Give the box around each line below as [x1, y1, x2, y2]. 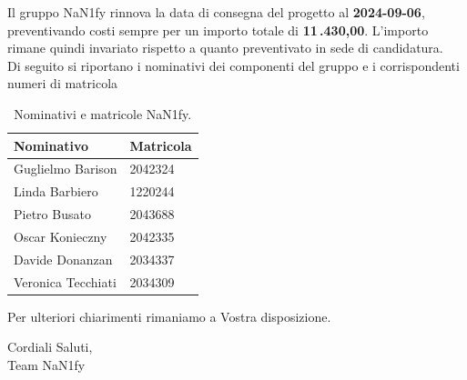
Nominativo [14, 135, 89, 155]
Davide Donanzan [14, 249, 113, 268]
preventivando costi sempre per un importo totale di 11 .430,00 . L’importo [7, 20, 429, 39]
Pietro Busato [14, 205, 91, 224]
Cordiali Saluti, [7, 337, 93, 356]
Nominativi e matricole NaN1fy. [14, 104, 192, 123]
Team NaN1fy [7, 355, 86, 374]
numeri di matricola [7, 74, 118, 93]
